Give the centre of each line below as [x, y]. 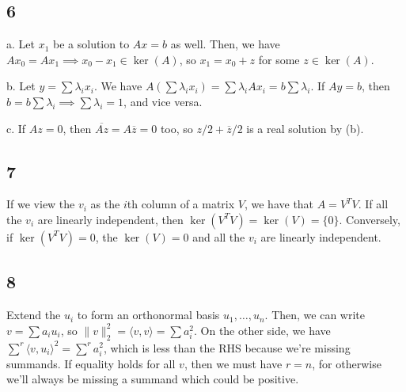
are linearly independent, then [110, 219]
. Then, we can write [315, 315]
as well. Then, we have [225, 44]
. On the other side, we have [262, 330]
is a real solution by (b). [305, 128]
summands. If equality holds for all [91, 363]
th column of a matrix [181, 204]
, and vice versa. [163, 101]
